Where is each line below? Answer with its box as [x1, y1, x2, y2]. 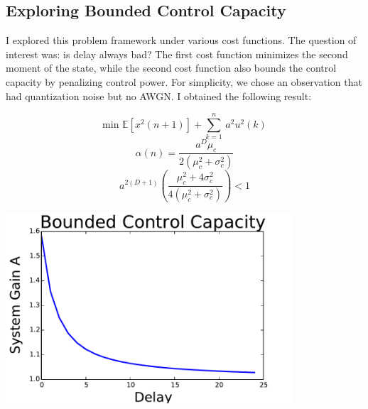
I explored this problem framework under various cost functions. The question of [6, 33, 357, 48]
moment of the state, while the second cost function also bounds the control [6, 60, 337, 75]
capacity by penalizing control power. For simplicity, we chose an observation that [6, 74, 362, 89]
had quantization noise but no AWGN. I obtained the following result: [6, 88, 312, 103]
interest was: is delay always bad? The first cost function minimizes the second [6, 46, 348, 61]
